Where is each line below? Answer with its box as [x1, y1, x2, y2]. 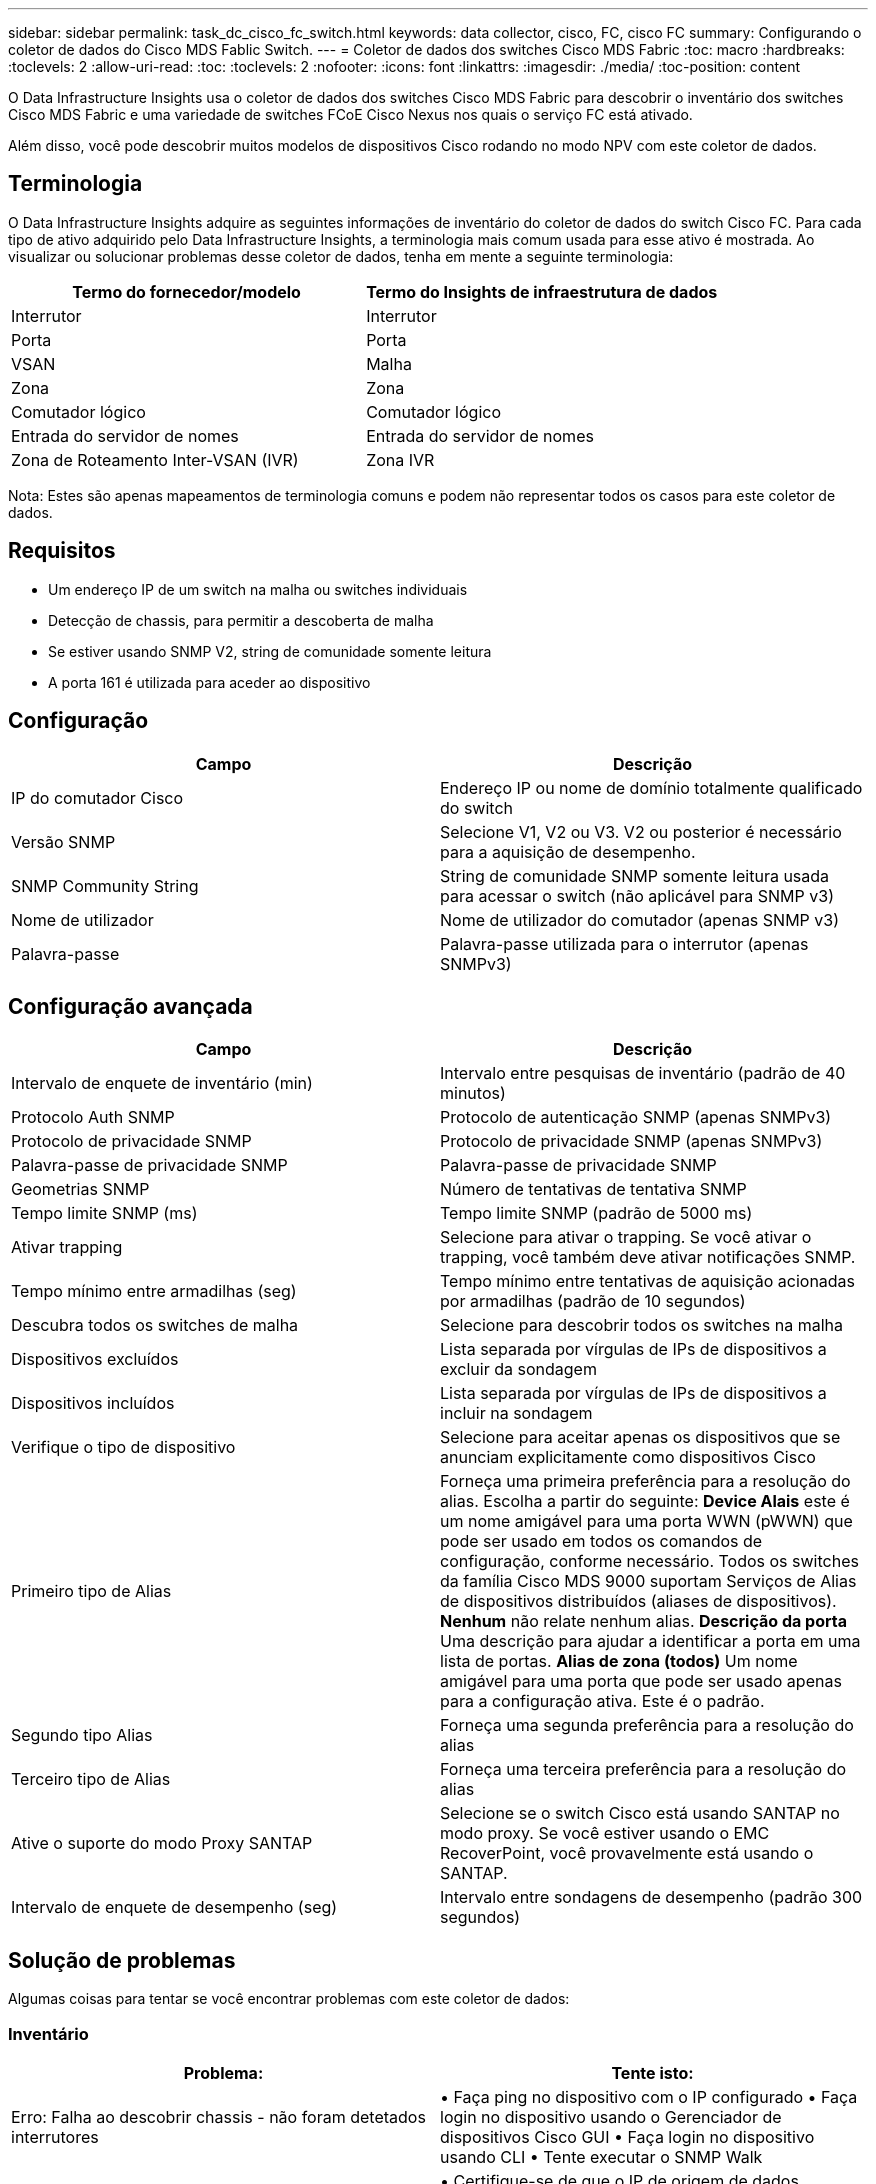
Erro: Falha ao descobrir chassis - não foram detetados [11, 2106, 426, 2127]
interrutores [11, 2126, 99, 2147]
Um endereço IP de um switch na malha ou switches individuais [48, 580, 468, 598]
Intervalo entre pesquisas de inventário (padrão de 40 [440, 1063, 846, 1084]
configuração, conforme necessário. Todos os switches [440, 1551, 859, 1572]
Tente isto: [611, 2062, 694, 2083]
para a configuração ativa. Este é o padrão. [440, 1691, 765, 1712]
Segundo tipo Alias [11, 1725, 153, 1746]
